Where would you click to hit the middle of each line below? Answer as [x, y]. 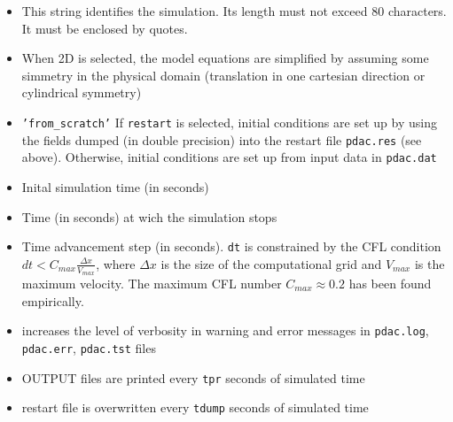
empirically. [53, 300]
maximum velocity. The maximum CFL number [152, 284]
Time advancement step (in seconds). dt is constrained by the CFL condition [231, 246]
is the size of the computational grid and [271, 263]
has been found [390, 284]
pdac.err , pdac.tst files [89, 347]
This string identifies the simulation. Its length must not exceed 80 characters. [234, 11]
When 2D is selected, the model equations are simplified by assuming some [225, 58]
